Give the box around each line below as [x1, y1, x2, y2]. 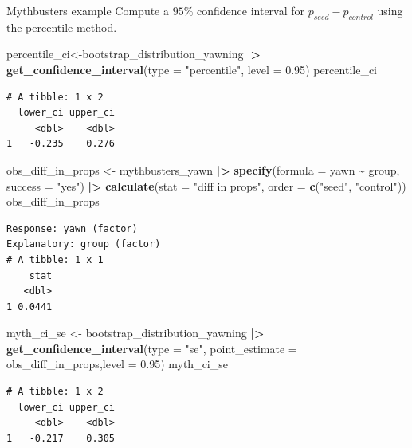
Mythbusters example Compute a [6, 2, 169, 18]
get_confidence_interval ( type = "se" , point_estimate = [6, 340, 297, 356]
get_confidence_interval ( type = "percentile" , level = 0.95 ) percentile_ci [6, 61, 377, 77]
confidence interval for [196, 2, 305, 18]
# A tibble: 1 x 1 [6, 253, 104, 265]
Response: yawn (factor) [6, 222, 138, 234]
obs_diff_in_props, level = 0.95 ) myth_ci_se [6, 356, 228, 372]
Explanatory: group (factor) [6, 238, 161, 250]
